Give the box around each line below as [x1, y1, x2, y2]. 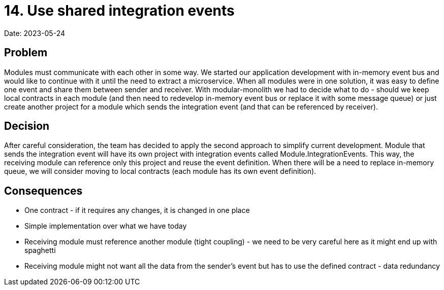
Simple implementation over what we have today [24, 222, 187, 231]
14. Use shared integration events [4, 2, 235, 19]
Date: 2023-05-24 [4, 28, 66, 38]
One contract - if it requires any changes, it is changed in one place [24, 206, 250, 215]
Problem [4, 46, 48, 59]
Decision [4, 120, 50, 133]
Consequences [4, 184, 83, 197]
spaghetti [24, 246, 56, 255]
